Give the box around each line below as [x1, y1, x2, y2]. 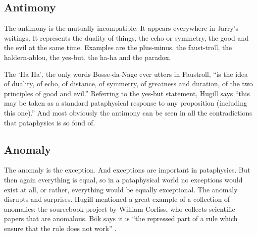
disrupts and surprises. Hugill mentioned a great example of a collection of [4, 194, 230, 204]
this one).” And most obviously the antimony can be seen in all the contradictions [4, 107, 252, 117]
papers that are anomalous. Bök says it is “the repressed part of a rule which [4, 213, 238, 224]
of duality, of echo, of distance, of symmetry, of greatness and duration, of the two [4, 78, 253, 89]
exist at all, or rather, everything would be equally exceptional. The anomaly [4, 184, 238, 194]
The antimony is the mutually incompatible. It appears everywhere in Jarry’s [4, 23, 239, 33]
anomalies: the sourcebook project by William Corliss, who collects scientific [4, 203, 235, 214]
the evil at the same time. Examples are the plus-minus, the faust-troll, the [4, 42, 232, 53]
